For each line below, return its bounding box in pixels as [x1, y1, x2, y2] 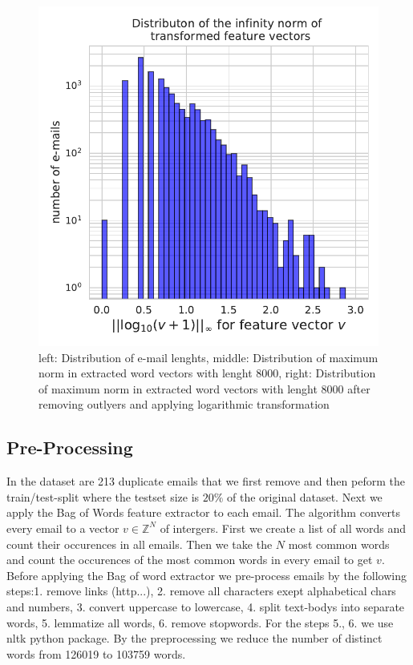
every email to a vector [6, 519, 119, 536]
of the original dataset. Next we [227, 488, 383, 505]
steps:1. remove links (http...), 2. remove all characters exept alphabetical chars [6, 582, 396, 599]
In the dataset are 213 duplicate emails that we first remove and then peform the [6, 473, 405, 490]
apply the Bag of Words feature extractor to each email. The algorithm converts [6, 504, 400, 521]
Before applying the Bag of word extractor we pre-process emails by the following [6, 566, 407, 583]
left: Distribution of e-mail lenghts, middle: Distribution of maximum [38, 349, 379, 365]
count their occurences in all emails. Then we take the [6, 535, 273, 552]
